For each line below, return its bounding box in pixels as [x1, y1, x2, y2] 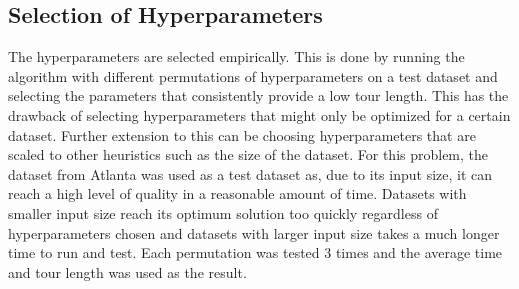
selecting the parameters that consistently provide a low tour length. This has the [8, 85, 509, 106]
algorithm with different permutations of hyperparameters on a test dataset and [8, 65, 498, 86]
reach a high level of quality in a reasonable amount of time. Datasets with [8, 183, 467, 204]
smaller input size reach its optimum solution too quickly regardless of [8, 202, 438, 223]
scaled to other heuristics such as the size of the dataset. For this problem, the [8, 144, 489, 165]
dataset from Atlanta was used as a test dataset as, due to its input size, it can [8, 163, 493, 184]
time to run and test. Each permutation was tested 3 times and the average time [8, 242, 503, 263]
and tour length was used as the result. [8, 261, 247, 282]
